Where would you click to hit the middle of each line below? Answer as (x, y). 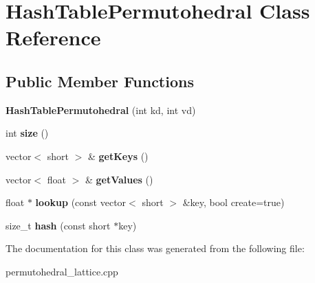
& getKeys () (118, 156)
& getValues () (119, 179)
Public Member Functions (100, 81)
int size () (27, 133)
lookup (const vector (81, 202)
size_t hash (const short (58, 225)
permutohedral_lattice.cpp (62, 271)
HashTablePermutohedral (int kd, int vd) (101, 110)
